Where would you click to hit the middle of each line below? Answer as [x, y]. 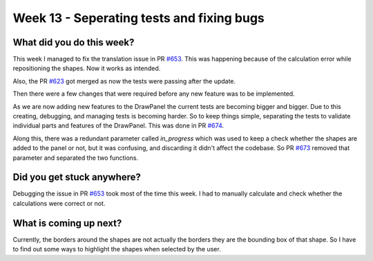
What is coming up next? [67, 223]
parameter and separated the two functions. [76, 158]
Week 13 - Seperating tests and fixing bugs [139, 18]
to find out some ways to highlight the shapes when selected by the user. [117, 249]
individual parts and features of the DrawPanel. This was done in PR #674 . [118, 126]
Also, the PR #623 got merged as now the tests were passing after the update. [124, 81]
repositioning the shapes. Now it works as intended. [87, 68]
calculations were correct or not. [59, 203]
